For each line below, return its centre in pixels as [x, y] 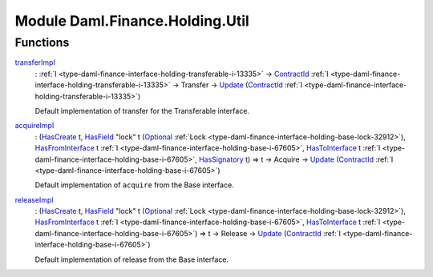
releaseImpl [34, 199]
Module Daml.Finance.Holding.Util [132, 21]
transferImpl [35, 62]
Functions [42, 42]
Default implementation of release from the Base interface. [132, 259]
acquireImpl [34, 126]
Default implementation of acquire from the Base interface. [134, 185]
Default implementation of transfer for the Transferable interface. [142, 110]
